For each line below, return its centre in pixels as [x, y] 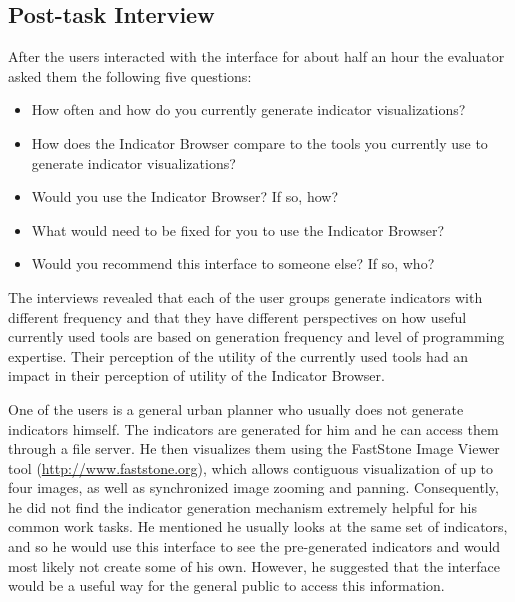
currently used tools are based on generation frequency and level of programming [256, 336]
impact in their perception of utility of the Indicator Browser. [196, 375]
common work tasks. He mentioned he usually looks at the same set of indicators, [258, 526]
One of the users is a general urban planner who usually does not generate [236, 408]
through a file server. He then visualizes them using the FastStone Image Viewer [254, 448]
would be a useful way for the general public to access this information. [226, 585]
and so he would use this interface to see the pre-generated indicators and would [254, 546]
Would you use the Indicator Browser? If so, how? [184, 196]
